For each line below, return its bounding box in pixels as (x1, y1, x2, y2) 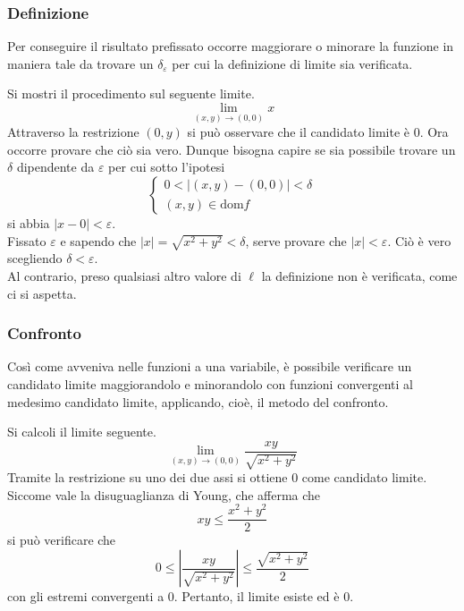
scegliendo (7, 249, 63, 267)
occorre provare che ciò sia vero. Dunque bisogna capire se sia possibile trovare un (7, 140, 456, 158)
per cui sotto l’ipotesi (108, 157, 225, 176)
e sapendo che (60, 231, 137, 250)
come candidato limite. (301, 468, 427, 487)
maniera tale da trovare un (7, 54, 154, 72)
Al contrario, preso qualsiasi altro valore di (7, 266, 241, 284)
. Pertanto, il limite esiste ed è (173, 587, 340, 606)
